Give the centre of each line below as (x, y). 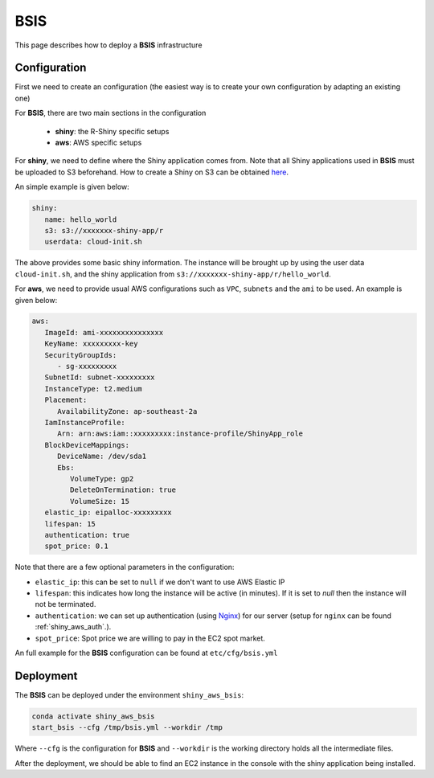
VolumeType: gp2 (102, 479)
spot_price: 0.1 (76, 546)
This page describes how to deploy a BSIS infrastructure (108, 45)
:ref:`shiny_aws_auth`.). (73, 627)
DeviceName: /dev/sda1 (102, 457)
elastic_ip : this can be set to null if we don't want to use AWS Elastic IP (160, 582)
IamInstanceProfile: (85, 422)
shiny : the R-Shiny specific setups (112, 131)
